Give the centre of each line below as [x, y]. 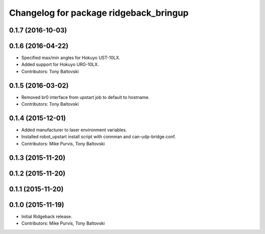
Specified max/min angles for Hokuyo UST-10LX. [71, 58]
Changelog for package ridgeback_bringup [99, 13]
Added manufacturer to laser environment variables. [74, 130]
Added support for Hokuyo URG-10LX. [60, 64]
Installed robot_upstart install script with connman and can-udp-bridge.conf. [99, 137]
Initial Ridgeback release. [47, 216]
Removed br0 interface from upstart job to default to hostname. [85, 97]
